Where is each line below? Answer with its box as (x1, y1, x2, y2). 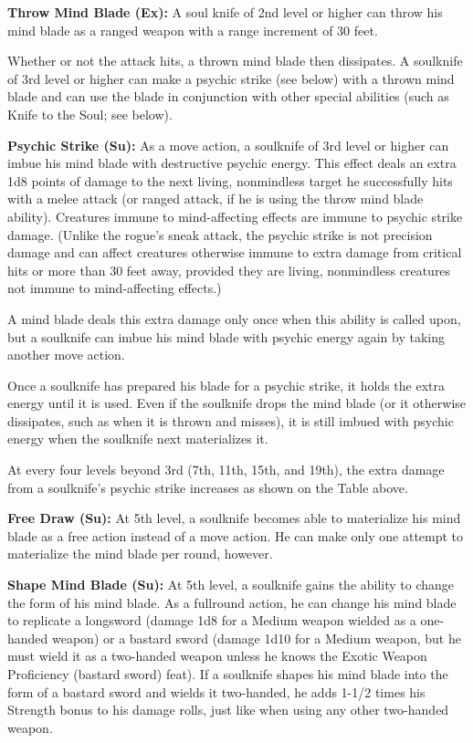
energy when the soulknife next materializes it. (7, 429, 268, 448)
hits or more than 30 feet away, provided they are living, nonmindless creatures (7, 260, 451, 279)
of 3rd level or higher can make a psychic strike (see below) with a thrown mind (7, 68, 455, 88)
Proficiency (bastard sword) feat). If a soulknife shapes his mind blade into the (7, 665, 448, 683)
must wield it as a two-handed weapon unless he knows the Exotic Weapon (7, 646, 427, 665)
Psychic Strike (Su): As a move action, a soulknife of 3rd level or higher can (7, 135, 449, 154)
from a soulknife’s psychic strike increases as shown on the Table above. (7, 477, 408, 497)
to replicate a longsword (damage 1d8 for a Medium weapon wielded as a (7, 611, 416, 630)
